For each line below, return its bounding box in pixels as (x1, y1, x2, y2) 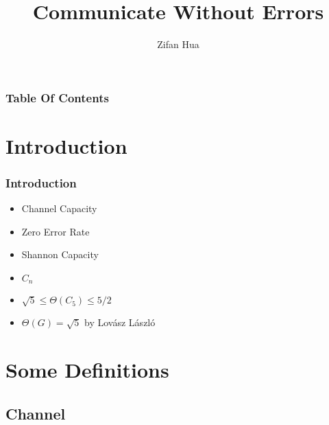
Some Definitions (5, 356, 169, 384)
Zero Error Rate (21, 224, 90, 238)
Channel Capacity (21, 201, 97, 216)
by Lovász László (84, 315, 156, 330)
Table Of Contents (5, 89, 109, 106)
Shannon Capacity (21, 247, 99, 262)
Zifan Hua (157, 37, 199, 51)
